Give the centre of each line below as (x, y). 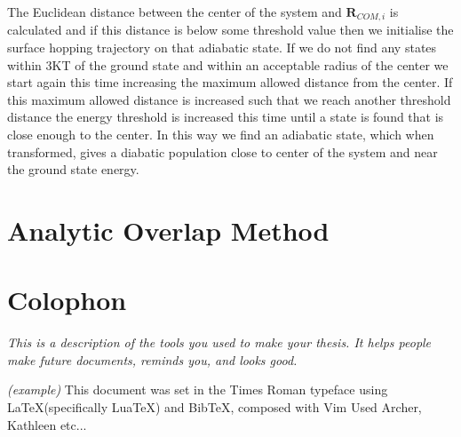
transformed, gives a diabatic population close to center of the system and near (223, 151)
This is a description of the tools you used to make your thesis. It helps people (219, 342)
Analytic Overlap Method (168, 230)
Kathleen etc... (47, 424)
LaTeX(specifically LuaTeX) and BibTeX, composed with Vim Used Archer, (215, 407)
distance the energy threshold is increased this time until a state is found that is (226, 117)
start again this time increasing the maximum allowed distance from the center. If (230, 82)
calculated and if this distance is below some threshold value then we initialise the (230, 30)
